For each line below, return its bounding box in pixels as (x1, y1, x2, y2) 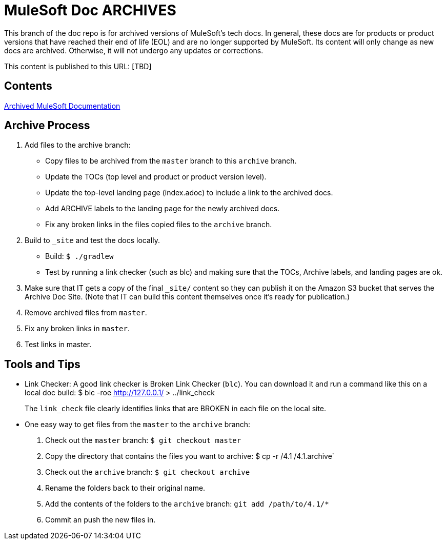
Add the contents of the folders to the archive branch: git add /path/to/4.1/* (45, 499, 329, 509)
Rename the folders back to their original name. (45, 483, 206, 493)
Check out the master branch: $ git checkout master (45, 436, 241, 445)
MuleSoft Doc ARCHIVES (4, 2, 176, 19)
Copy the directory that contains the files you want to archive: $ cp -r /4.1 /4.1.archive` (45, 452, 335, 461)
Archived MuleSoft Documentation (4, 101, 120, 110)
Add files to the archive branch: (25, 140, 131, 150)
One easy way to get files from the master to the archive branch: (25, 420, 251, 429)
